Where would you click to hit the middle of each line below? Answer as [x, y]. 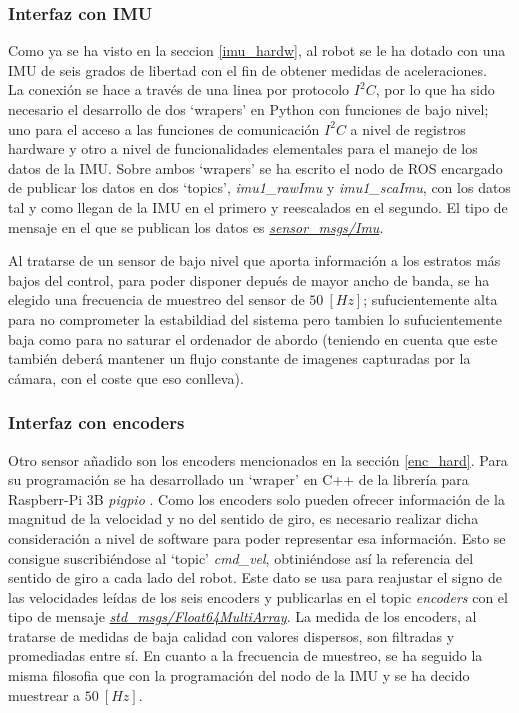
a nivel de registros [408, 128]
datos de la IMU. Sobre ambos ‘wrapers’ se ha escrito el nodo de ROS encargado [255, 167]
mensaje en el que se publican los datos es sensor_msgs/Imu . [196, 226]
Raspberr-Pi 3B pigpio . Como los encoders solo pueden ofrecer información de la [256, 498]
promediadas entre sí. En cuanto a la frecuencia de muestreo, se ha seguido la [245, 655]
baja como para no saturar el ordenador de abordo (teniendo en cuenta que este [253, 338]
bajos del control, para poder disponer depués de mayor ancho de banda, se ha [249, 279]
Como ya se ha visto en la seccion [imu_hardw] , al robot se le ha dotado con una [257, 50]
